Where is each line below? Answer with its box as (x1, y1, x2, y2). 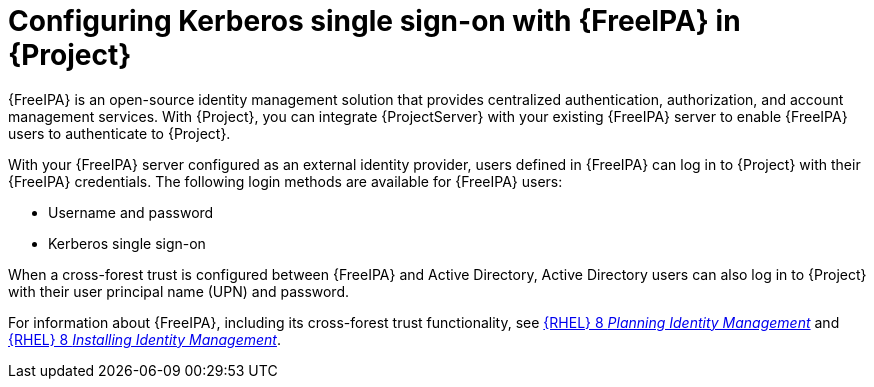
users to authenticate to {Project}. (8, 124, 231, 142)
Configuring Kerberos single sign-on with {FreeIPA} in (8, 4, 741, 38)
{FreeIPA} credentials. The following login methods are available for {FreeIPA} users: (8, 172, 563, 190)
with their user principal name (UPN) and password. (8, 282, 350, 300)
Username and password (48, 203, 214, 221)
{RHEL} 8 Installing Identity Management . (8, 330, 282, 348)
